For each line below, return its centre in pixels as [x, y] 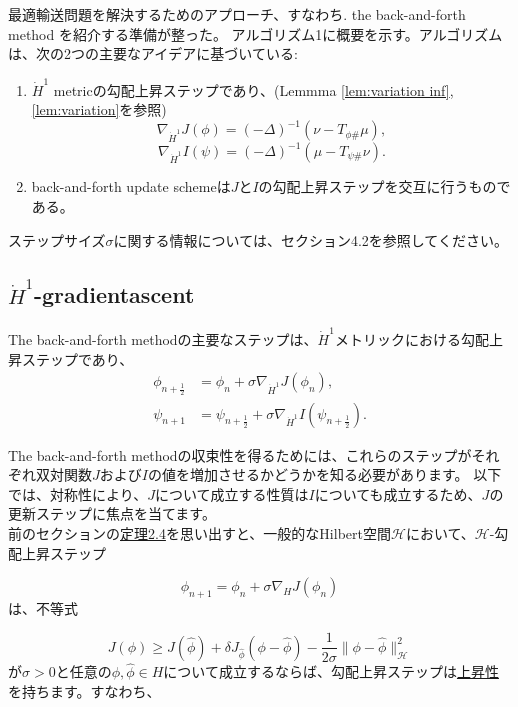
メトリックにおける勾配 [411, 339]
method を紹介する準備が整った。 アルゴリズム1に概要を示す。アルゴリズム [255, 33]
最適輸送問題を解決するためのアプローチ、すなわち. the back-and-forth [237, 14]
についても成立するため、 [398, 493]
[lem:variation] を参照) [99, 109]
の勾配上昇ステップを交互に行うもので [384, 186]
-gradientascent [114, 294]
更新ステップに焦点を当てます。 [112, 513]
